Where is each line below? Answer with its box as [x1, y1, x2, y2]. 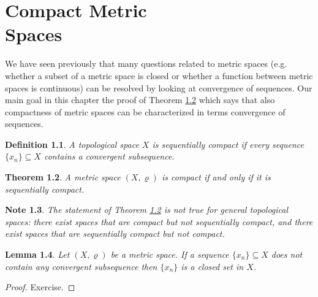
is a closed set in [181, 260, 244, 272]
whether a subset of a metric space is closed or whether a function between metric [5, 69, 313, 82]
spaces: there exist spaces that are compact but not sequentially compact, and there [5, 215, 313, 228]
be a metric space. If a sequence [110, 248, 229, 261]
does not [271, 248, 303, 261]
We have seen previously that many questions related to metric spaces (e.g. [5, 57, 287, 70]
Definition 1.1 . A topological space [5, 137, 139, 150]
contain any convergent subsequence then [5, 260, 157, 272]
